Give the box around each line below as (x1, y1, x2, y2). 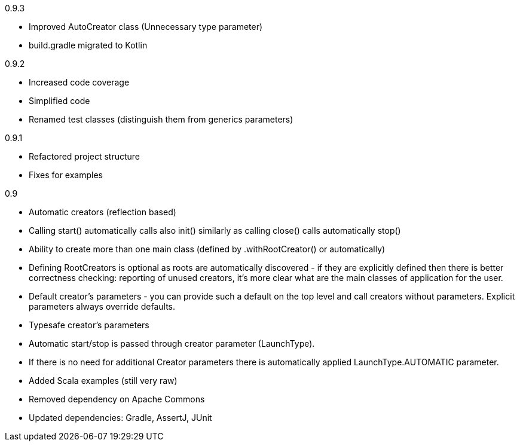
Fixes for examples (29, 170, 103, 180)
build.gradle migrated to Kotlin (29, 40, 148, 50)
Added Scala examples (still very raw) (29, 375, 178, 386)
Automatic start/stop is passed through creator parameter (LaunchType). (29, 338, 315, 349)
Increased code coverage (29, 77, 130, 87)
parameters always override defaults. (29, 301, 176, 311)
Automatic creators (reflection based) (29, 207, 176, 217)
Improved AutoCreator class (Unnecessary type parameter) (29, 22, 263, 32)
